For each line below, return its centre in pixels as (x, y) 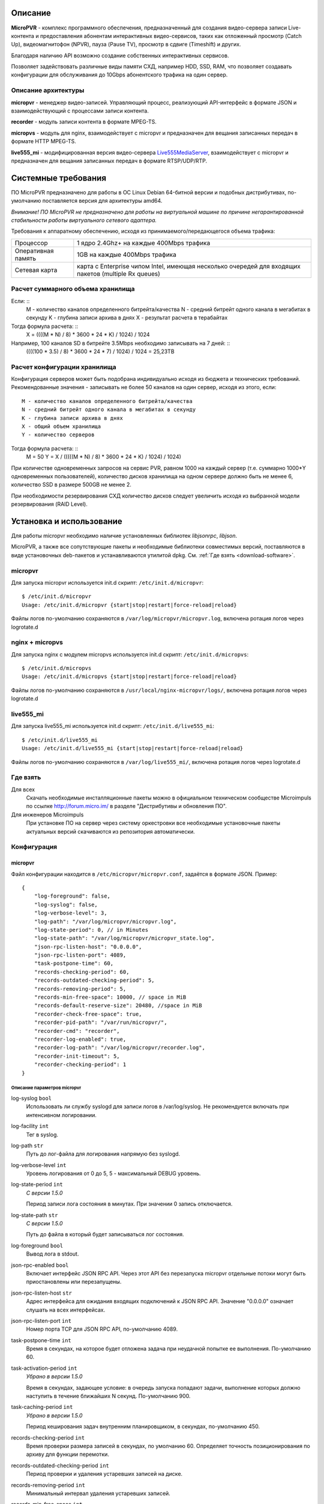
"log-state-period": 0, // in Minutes (91, 930)
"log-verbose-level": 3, (70, 913)
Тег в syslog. (42, 1135)
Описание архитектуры (48, 90)
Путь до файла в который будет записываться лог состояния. (105, 1234)
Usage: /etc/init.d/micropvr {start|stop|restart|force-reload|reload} (129, 605)
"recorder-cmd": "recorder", (77, 1031)
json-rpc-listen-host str (41, 1293)
